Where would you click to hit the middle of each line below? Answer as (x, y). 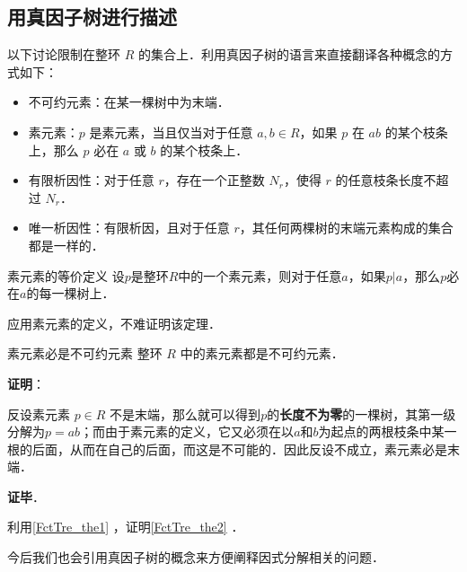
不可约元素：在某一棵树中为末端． (129, 102)
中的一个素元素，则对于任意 (260, 275)
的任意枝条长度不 (386, 180)
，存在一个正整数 (214, 180)
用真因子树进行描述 (92, 17)
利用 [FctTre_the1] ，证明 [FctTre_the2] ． (126, 527)
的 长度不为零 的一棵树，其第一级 (361, 414)
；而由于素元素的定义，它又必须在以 (187, 431)
